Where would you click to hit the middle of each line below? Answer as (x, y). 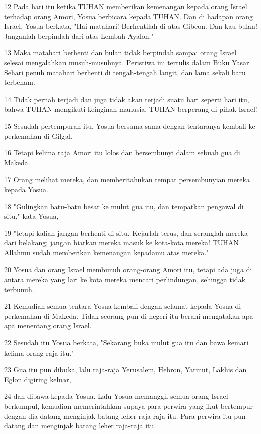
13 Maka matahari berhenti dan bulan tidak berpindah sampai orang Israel (120, 53)
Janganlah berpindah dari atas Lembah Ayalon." (79, 35)
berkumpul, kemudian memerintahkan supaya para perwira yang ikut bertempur (128, 406)
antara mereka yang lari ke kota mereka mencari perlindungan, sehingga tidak (125, 279)
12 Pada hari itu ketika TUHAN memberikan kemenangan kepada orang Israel (126, 6)
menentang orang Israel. (54, 326)
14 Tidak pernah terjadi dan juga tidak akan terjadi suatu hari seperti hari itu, (127, 99)
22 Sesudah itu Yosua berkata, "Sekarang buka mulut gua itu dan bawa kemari (126, 343)
